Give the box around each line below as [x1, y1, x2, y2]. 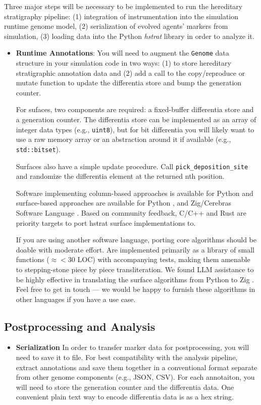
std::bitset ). [16, 143, 61, 154]
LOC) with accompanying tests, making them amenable [77, 254, 250, 265]
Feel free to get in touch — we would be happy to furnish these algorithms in [16, 284, 255, 294]
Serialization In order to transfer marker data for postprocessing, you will [16, 342, 249, 352]
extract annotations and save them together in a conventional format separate [16, 362, 257, 372]
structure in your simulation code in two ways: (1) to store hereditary [16, 58, 231, 68]
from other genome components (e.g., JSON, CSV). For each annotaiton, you [16, 372, 255, 382]
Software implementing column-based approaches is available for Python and [16, 187, 253, 198]
